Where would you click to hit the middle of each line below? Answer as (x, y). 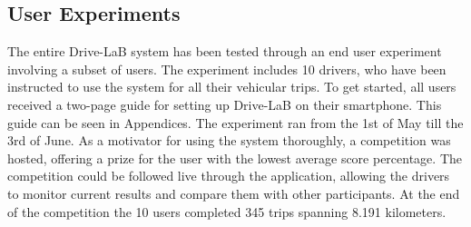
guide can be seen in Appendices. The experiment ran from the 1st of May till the (235, 122)
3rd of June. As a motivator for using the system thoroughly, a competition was (229, 140)
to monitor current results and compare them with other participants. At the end (234, 193)
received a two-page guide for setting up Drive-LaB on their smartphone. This (225, 104)
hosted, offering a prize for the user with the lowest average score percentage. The (235, 158)
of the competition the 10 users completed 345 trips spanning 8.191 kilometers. (227, 211)
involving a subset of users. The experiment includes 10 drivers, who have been (227, 69)
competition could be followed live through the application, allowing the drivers (229, 176)
